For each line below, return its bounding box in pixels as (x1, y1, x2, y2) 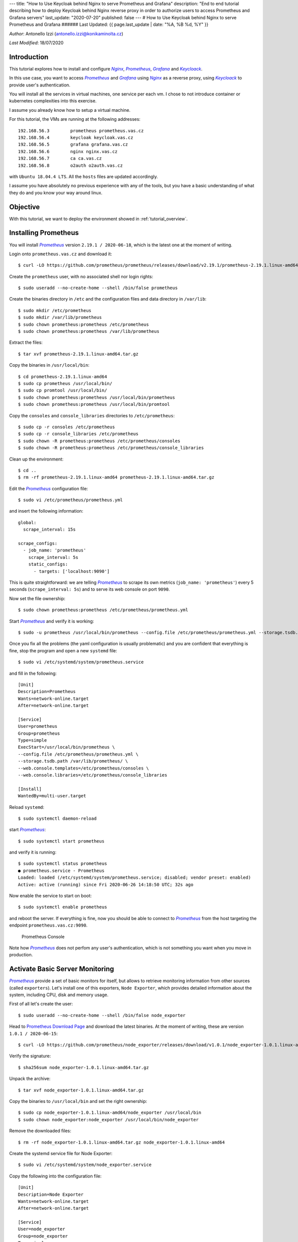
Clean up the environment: (9, 456, 64, 462)
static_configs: (28, 561, 68, 567)
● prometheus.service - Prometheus (18, 867, 105, 873)
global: (18, 520, 37, 525)
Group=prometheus (18, 730, 60, 736)
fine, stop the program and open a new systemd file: (9, 647, 118, 653)
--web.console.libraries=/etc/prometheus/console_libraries (18, 772, 167, 777)
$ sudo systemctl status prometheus (18, 861, 107, 866)
